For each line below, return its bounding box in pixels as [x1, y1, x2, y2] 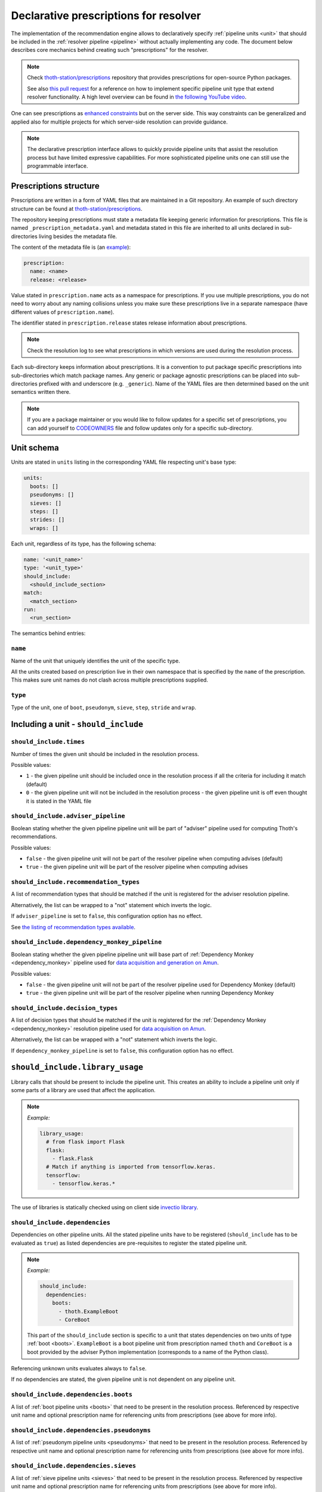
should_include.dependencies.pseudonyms [11, 1426, 151, 1434]
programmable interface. [27, 162, 88, 169]
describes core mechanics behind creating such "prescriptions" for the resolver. [11, 47, 209, 54]
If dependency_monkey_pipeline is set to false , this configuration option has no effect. [11, 1047, 234, 1054]
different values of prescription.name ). [11, 308, 114, 316]
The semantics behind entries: [11, 630, 86, 637]
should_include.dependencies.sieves [11, 1462, 137, 1470]
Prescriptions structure [11, 181, 100, 191]
